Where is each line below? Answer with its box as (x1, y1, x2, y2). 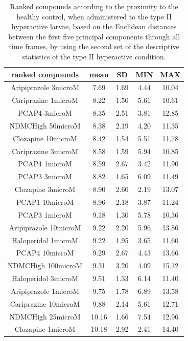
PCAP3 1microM (18, 209, 72, 220)
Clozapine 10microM (13, 133, 77, 143)
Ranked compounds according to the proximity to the (10, 1, 178, 11)
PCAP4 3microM (18, 108, 72, 118)
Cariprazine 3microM (12, 145, 78, 156)
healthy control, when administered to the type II (16, 11, 172, 22)
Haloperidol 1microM (12, 235, 78, 245)
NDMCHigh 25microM (9, 311, 81, 322)
